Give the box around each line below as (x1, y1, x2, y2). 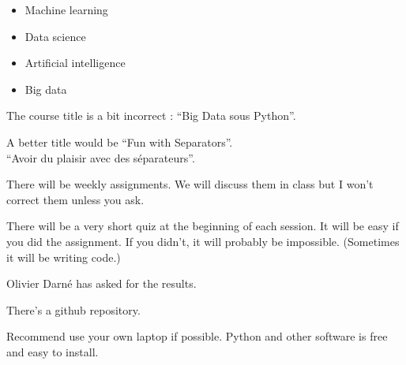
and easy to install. (6, 343, 99, 359)
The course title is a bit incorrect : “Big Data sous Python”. (6, 107, 296, 124)
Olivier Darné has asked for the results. (6, 275, 197, 292)
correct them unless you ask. (6, 191, 145, 207)
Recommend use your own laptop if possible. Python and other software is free (6, 328, 388, 345)
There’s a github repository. (6, 301, 141, 318)
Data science (24, 28, 86, 44)
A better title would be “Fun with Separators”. (6, 133, 233, 150)
